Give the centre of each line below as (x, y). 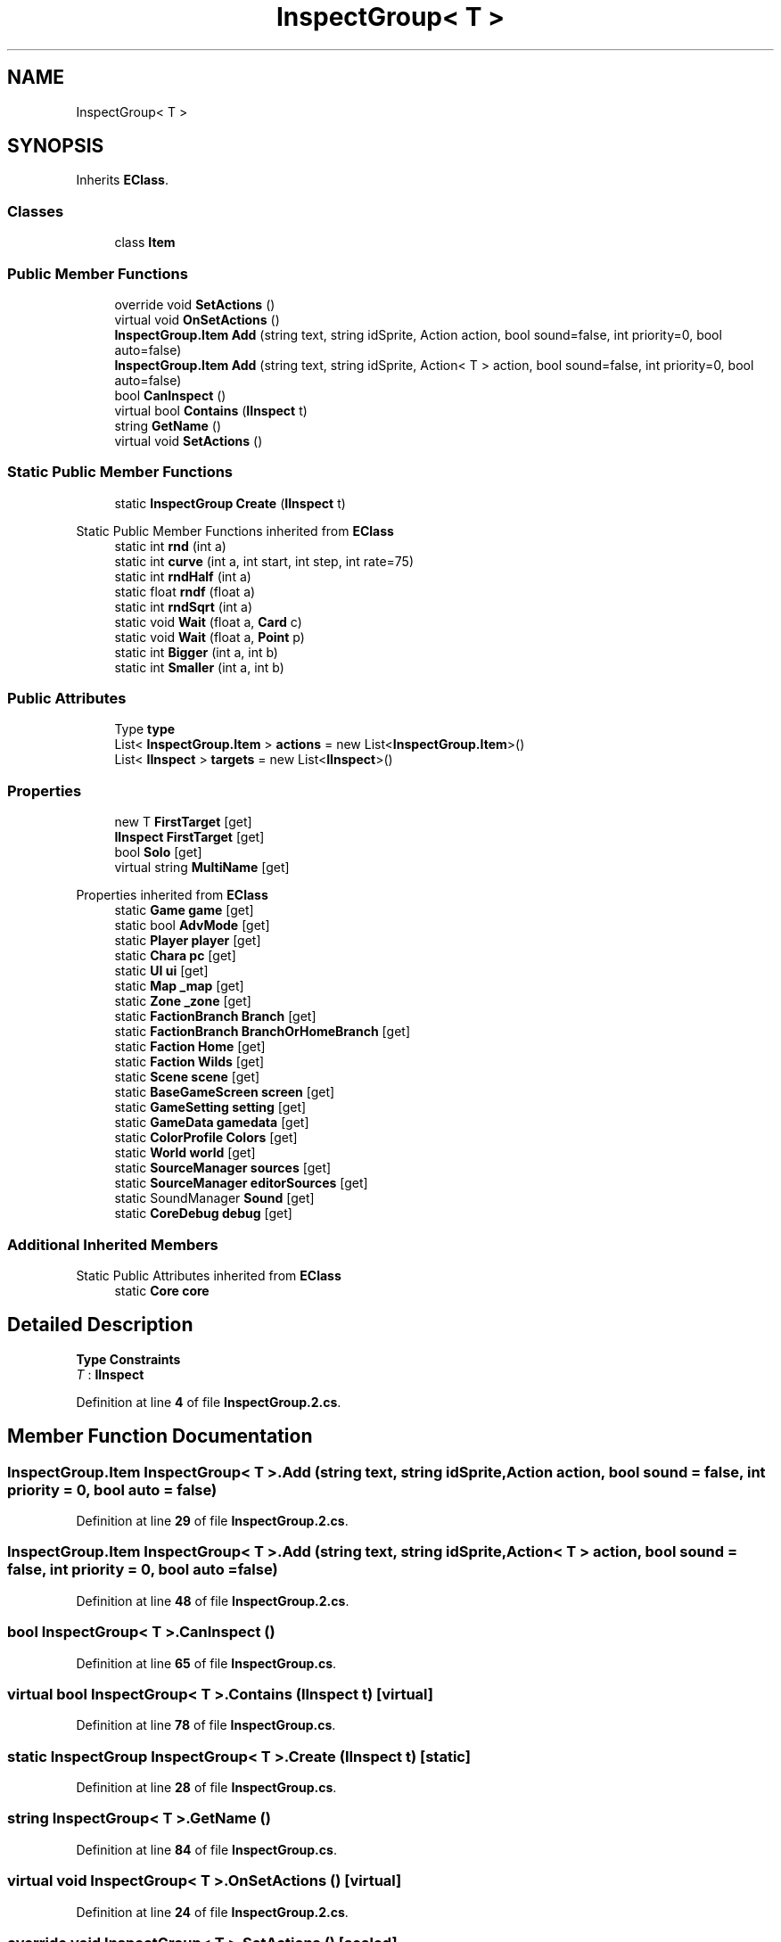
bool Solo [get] (158, 852)
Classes (36, 211)
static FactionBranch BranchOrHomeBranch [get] (262, 1032)
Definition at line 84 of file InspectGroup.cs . (206, 1849)
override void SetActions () (195, 304)
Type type (145, 729)
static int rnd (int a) (170, 546)
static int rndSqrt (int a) (184, 606)
